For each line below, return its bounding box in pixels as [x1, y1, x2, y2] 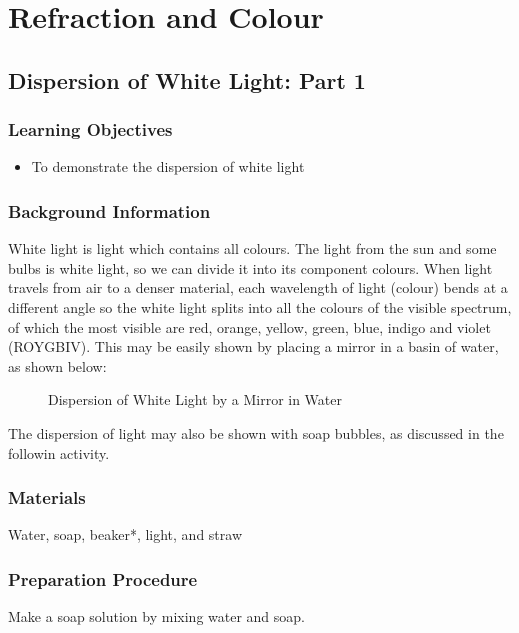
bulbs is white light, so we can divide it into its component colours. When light [8, 257, 493, 278]
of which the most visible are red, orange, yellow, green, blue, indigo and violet [8, 316, 491, 337]
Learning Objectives [8, 117, 173, 142]
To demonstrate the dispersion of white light [31, 156, 305, 177]
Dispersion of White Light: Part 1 [8, 64, 366, 95]
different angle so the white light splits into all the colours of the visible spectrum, [8, 296, 512, 317]
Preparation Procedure [8, 566, 198, 591]
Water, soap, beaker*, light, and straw [8, 524, 243, 545]
